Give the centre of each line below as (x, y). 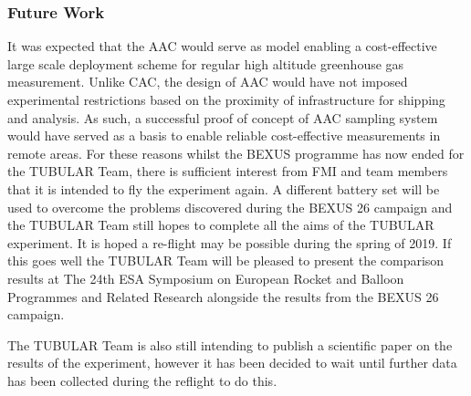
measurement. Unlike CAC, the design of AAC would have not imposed (208, 82)
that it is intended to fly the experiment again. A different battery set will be (224, 188)
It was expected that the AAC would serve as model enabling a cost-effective (222, 46)
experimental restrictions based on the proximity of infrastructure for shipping (226, 99)
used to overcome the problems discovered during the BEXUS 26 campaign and (230, 207)
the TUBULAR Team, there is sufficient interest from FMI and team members (228, 171)
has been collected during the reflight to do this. (142, 380)
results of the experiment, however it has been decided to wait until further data (232, 363)
